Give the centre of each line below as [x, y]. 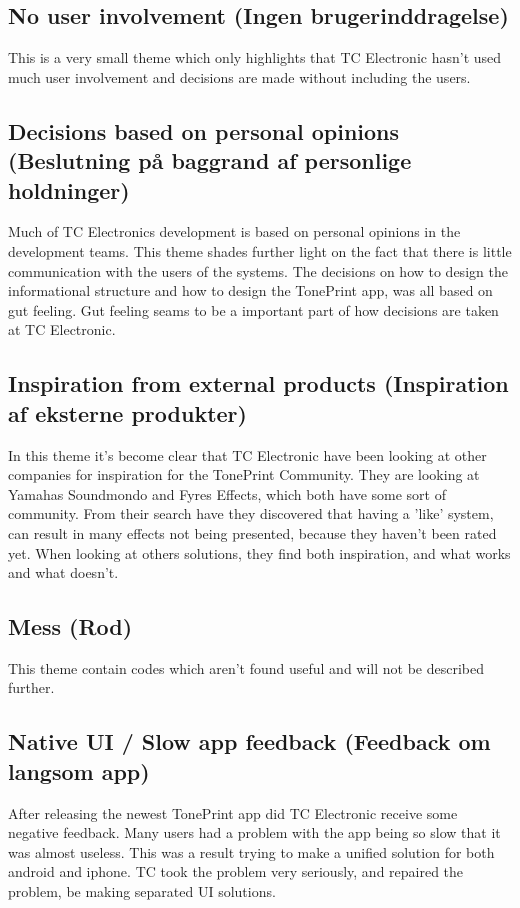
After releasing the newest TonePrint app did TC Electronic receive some [233, 812]
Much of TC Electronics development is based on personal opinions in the [234, 231]
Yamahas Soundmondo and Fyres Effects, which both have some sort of [227, 493]
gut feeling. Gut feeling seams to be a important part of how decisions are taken [253, 309]
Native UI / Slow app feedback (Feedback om [249, 741]
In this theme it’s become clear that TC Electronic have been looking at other [247, 454]
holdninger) [69, 189]
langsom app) [79, 770]
